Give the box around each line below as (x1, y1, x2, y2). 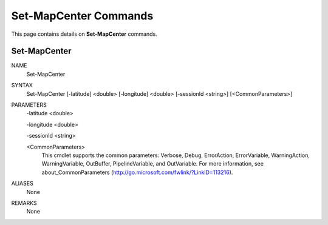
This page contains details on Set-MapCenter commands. (11, 30, 157, 38)
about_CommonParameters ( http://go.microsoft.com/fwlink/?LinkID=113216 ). (41, 169, 233, 176)
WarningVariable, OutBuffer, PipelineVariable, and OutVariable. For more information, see (41, 160, 264, 167)
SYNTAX (11, 82, 33, 89)
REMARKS (11, 199, 37, 206)
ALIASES (11, 180, 33, 187)
